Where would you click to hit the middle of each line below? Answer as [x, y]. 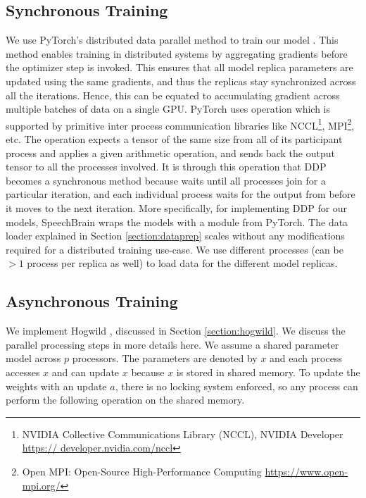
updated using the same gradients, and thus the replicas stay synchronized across [181, 81]
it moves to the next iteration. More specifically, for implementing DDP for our [177, 207]
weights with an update [56, 386]
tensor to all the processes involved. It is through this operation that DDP [166, 167]
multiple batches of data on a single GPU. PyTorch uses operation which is [168, 109]
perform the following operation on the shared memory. [125, 400]
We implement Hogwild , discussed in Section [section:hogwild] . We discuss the [176, 331]
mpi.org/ [41, 485]
